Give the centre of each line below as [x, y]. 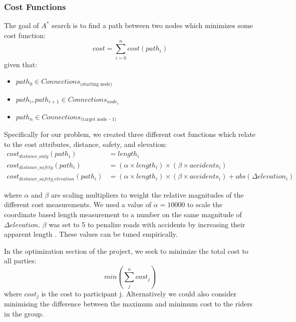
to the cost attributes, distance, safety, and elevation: [86, 144]
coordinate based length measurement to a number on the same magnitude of [123, 214]
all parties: [20, 261]
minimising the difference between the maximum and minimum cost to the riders [128, 304]
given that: [21, 64]
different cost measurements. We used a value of [78, 204]
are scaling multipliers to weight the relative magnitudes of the [147, 194]
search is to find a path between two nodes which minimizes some [152, 25]
